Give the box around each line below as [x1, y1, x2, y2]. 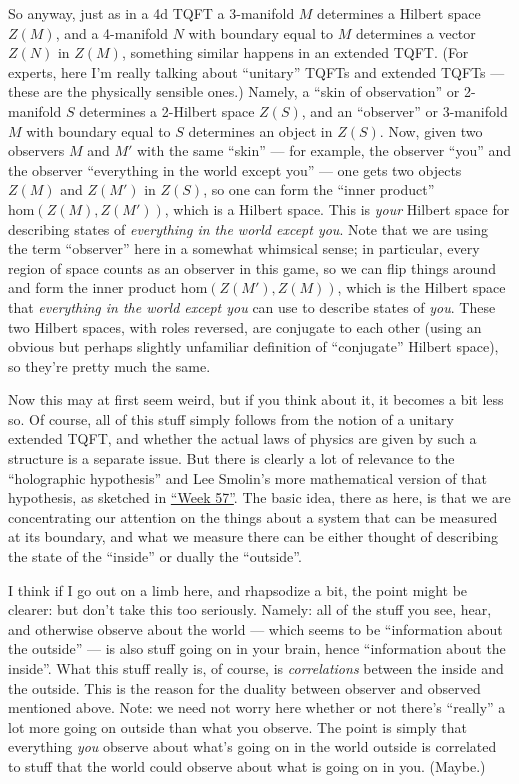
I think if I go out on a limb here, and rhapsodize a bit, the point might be [8, 579, 468, 600]
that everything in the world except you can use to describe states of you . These [8, 296, 496, 317]
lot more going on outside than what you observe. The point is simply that [8, 716, 467, 737]
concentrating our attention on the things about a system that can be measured [8, 506, 498, 527]
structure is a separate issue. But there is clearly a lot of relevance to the [8, 448, 455, 469]
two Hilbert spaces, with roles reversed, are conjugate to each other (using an [8, 316, 482, 337]
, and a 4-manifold [55, 22, 169, 43]
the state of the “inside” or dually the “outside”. [8, 546, 302, 567]
